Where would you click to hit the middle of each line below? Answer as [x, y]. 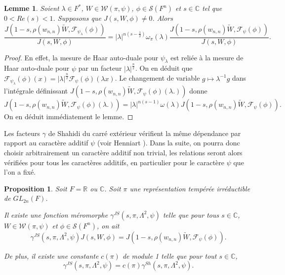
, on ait [108, 225]
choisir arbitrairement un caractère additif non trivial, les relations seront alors [123, 152]
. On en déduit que [164, 68]
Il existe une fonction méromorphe [56, 214]
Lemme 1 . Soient [32, 8]
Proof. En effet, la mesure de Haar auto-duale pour [81, 57]
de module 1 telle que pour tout [169, 255]
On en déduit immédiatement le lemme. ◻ [69, 116]
